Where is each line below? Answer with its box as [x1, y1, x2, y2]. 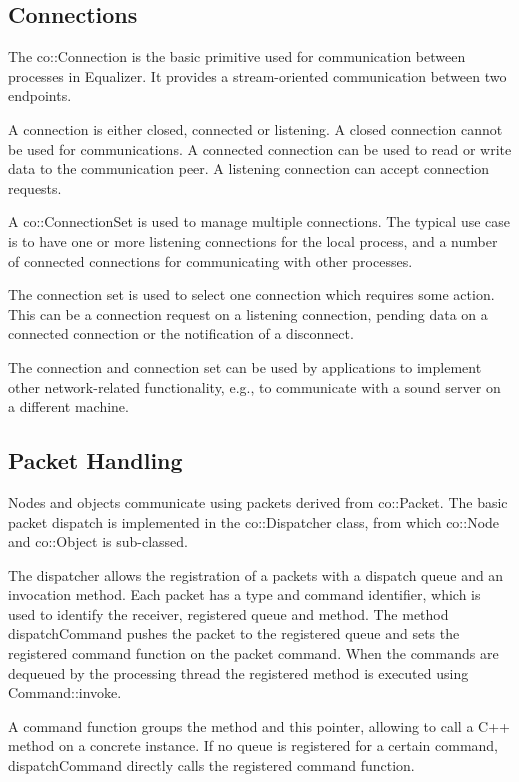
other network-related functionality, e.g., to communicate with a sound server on [8, 376, 501, 397]
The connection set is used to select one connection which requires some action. [8, 284, 495, 305]
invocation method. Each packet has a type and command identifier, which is [8, 584, 481, 605]
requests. [8, 177, 62, 198]
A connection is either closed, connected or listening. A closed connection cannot [8, 118, 503, 139]
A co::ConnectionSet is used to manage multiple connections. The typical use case [8, 211, 511, 232]
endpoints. [8, 85, 72, 106]
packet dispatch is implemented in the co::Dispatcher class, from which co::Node [8, 511, 500, 532]
